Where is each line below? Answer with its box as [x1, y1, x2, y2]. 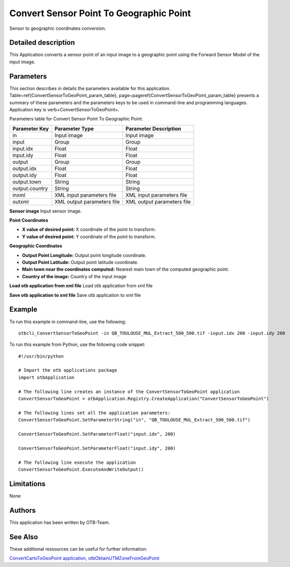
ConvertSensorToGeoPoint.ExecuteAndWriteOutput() [18, 466, 144, 472]
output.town [12, 178, 42, 185]
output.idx [12, 165, 37, 172]
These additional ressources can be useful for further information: [9, 546, 147, 552]
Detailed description [9, 38, 75, 47]
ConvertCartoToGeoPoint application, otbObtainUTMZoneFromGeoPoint [9, 555, 159, 561]
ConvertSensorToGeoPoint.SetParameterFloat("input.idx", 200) [18, 431, 176, 437]
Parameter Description [126, 125, 182, 132]
